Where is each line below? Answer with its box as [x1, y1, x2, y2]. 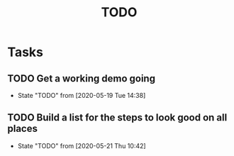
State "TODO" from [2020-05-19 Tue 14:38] [17, 91, 146, 99]
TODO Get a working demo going [7, 72, 156, 84]
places [7, 123, 38, 135]
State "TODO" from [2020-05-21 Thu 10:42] [17, 141, 147, 150]
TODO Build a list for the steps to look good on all [7, 111, 228, 124]
